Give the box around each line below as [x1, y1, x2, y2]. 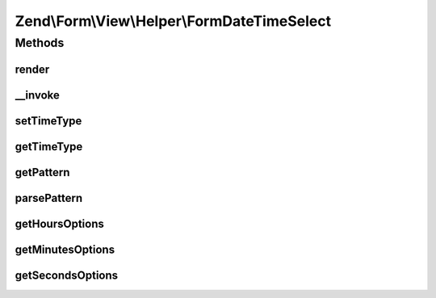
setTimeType [15, 114, 82, 128]
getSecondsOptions [15, 268, 119, 282]
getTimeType [15, 140, 83, 153]
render [15, 62, 50, 76]
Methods [15, 36, 65, 50]
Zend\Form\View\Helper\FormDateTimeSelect [15, 12, 331, 30]
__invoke [15, 88, 61, 102]
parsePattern [15, 191, 83, 205]
